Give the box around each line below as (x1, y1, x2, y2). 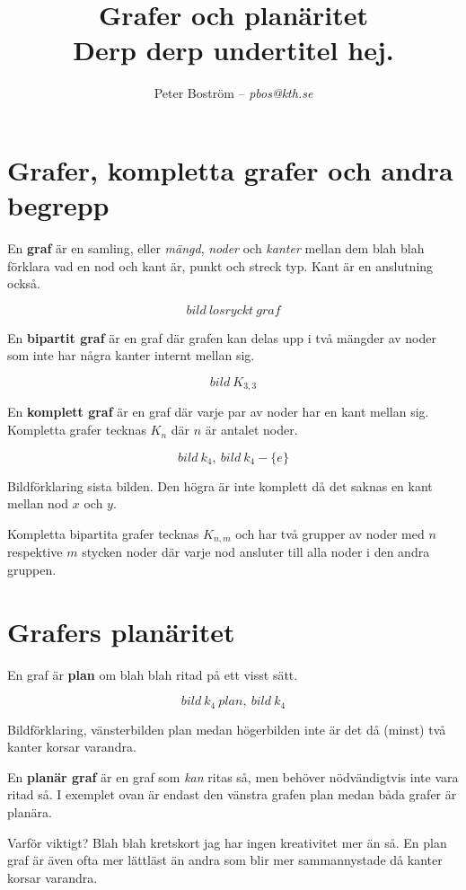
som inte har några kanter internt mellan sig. (7, 346, 255, 365)
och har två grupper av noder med (235, 524, 425, 542)
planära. (7, 803, 52, 822)
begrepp (7, 187, 110, 224)
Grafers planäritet (7, 612, 235, 649)
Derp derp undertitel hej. (73, 31, 394, 68)
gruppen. (7, 560, 57, 578)
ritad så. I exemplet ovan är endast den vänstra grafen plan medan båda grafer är (7, 785, 457, 804)
